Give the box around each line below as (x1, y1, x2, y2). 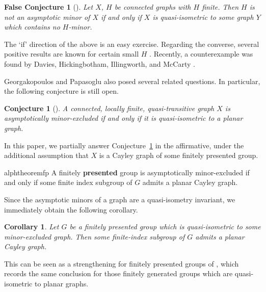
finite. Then (202, 2, 239, 12)
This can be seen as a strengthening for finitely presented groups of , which (4, 258, 239, 269)
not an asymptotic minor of (4, 11, 90, 22)
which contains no (4, 21, 60, 32)
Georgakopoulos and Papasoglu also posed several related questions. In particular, (4, 75, 260, 86)
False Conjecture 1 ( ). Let (4, 2, 93, 12)
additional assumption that (4, 150, 89, 161)
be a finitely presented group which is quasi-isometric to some (69, 221, 261, 232)
